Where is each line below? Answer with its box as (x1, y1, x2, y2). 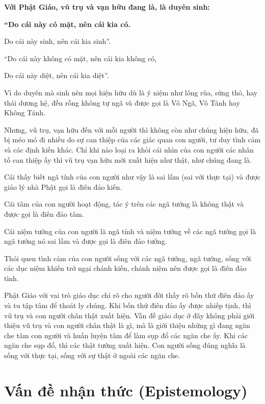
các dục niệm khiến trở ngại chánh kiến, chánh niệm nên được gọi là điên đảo (4, 263, 247, 273)
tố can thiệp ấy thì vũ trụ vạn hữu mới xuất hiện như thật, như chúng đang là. (4, 154, 252, 165)
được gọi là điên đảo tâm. (4, 208, 84, 219)
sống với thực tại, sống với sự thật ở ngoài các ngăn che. (4, 350, 180, 361)
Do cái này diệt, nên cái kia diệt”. (4, 70, 109, 81)
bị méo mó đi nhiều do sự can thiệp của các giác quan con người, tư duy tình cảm (4, 134, 261, 145)
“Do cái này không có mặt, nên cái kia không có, (4, 53, 157, 63)
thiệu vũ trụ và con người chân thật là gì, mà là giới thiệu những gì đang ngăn (4, 320, 250, 331)
